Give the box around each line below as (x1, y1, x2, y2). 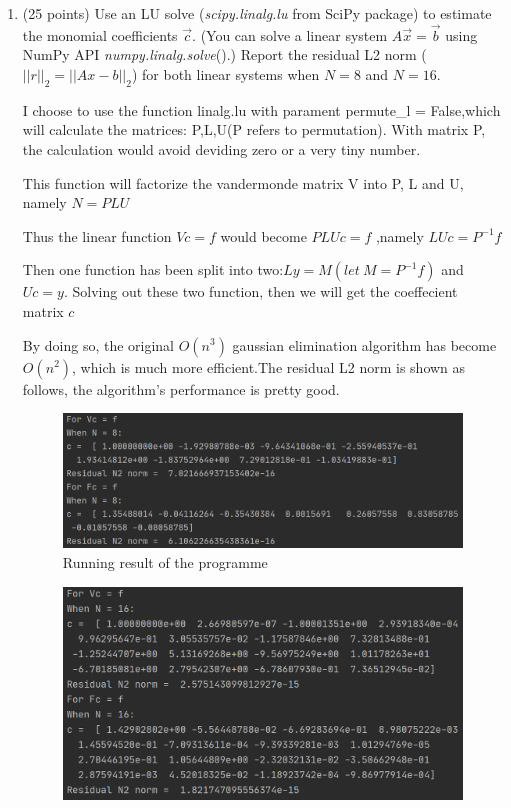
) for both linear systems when (131, 64, 320, 84)
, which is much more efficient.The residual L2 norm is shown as (72, 356, 466, 377)
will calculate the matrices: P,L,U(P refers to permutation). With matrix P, (22, 119, 486, 140)
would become (220, 225, 307, 246)
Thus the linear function (22, 225, 172, 246)
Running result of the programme (62, 551, 268, 572)
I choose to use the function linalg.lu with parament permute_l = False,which (22, 99, 501, 120)
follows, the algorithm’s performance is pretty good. (22, 378, 340, 399)
